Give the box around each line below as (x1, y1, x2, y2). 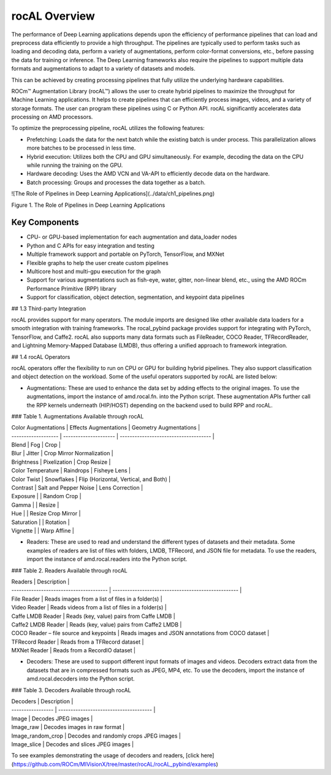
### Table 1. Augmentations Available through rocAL (11, 412, 144, 420)
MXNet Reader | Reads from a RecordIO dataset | (11, 647, 136, 654)
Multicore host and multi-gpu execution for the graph (26, 268, 161, 276)
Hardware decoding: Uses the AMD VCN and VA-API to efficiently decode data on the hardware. (26, 170, 270, 177)
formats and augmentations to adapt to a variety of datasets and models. (11, 65, 196, 72)
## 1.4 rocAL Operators (11, 353, 70, 360)
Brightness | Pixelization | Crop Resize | (11, 458, 111, 466)
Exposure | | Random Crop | (11, 493, 82, 500)
